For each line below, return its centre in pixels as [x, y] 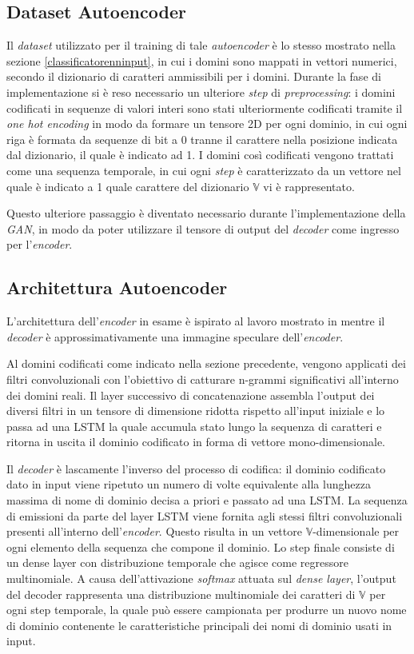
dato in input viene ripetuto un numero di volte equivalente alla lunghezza [189, 484]
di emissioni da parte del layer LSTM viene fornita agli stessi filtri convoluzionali [205, 515]
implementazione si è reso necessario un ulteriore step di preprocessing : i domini [201, 92]
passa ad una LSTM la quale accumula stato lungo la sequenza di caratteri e [194, 426]
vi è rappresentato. [309, 186]
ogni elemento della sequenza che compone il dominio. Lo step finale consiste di [201, 546]
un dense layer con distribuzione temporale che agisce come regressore [177, 562]
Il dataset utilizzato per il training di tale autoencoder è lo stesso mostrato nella [201, 45]
